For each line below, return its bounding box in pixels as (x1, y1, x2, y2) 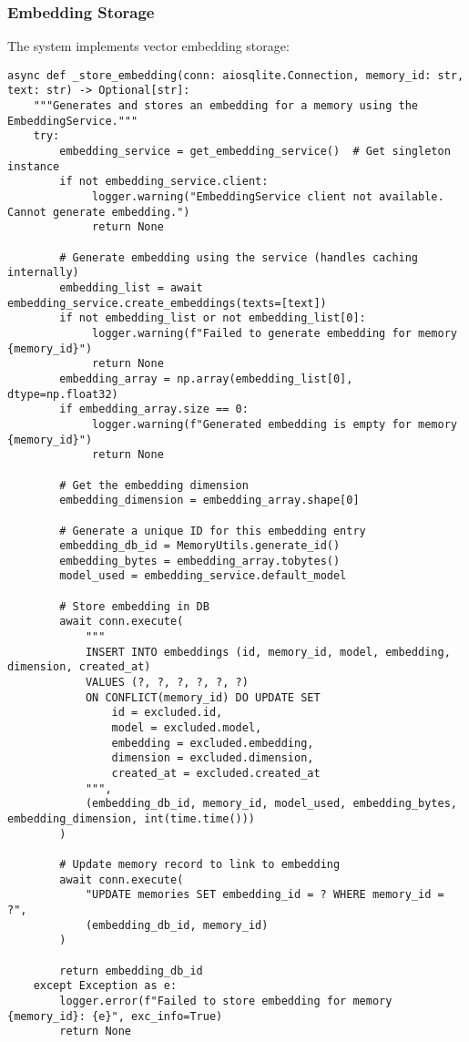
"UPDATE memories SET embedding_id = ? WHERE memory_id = (85, 888, 444, 902)
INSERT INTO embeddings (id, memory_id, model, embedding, (85, 645, 451, 659)
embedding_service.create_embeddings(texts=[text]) (7, 296, 327, 310)
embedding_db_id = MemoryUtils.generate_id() (59, 539, 341, 553)
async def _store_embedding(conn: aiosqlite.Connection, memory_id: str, (7, 68, 464, 82)
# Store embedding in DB (59, 599, 209, 613)
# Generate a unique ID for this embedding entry (59, 524, 366, 537)
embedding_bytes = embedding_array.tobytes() (59, 554, 341, 567)
